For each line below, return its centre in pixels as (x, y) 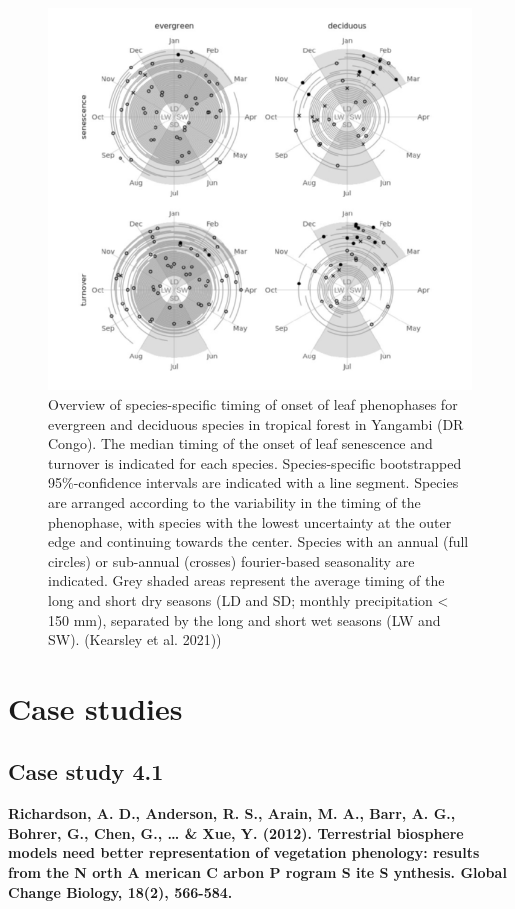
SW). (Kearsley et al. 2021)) (135, 639)
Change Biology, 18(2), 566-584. (120, 891)
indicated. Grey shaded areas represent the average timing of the (246, 580)
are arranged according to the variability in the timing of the (234, 501)
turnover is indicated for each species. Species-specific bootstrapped (255, 462)
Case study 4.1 (86, 771)
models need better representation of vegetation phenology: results (244, 852)
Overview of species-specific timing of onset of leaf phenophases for (253, 403)
